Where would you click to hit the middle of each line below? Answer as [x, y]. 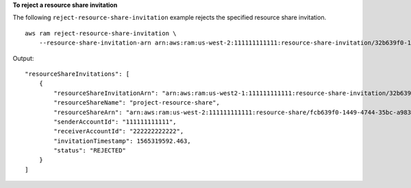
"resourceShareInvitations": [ [77, 74]
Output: [23, 58]
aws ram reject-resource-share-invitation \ [101, 33]
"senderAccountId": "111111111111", [115, 122]
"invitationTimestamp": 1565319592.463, [122, 141]
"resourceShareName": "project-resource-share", [137, 103]
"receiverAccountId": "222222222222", [119, 131]
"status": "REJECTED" [90, 151]
